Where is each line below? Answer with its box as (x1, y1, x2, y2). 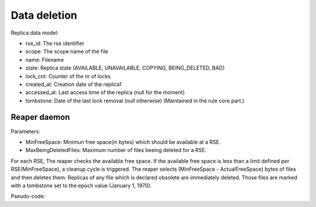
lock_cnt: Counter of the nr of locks (25, 73, 111, 80)
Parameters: (11, 127, 40, 134)
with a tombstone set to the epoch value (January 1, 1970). (11, 182, 152, 189)
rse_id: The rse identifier (25, 40, 85, 47)
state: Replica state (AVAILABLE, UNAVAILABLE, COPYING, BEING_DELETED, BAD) (25, 64, 225, 71)
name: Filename (25, 56, 64, 63)
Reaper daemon (11, 112, 70, 122)
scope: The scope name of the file (25, 48, 108, 55)
